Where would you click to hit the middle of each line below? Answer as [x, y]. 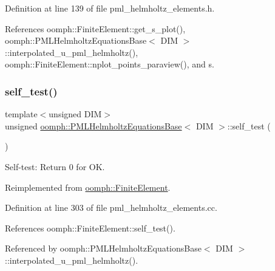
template [21, 114]
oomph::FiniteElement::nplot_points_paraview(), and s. [110, 64]
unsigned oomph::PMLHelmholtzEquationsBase [93, 125]
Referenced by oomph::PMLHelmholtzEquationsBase [103, 248]
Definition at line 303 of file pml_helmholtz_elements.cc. [111, 208]
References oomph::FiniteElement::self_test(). [90, 228]
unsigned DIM [75, 114]
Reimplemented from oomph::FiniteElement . [88, 187]
